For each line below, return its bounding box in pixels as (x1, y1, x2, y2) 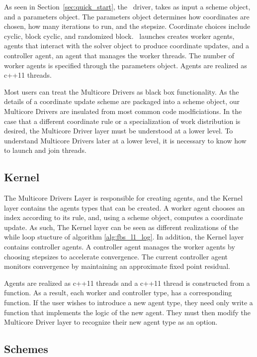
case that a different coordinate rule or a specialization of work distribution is (4, 116, 241, 126)
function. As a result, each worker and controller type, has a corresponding (4, 287, 232, 298)
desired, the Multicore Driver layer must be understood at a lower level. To (4, 125, 233, 136)
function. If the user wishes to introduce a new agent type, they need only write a (4, 297, 253, 308)
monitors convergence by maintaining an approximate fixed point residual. (4, 261, 230, 271)
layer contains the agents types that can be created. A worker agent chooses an (4, 202, 245, 213)
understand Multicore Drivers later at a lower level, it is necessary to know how (4, 135, 247, 145)
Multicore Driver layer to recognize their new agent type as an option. (4, 317, 218, 327)
